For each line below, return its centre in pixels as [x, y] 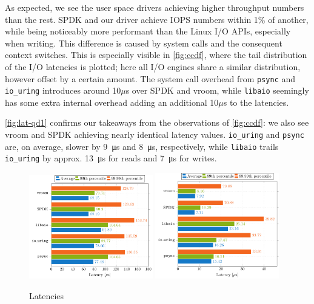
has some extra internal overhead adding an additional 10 [112, 102]
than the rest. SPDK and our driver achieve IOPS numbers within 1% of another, [157, 19]
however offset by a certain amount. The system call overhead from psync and [150, 78]
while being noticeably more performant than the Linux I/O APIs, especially [148, 31]
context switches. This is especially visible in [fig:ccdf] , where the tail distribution [156, 55]
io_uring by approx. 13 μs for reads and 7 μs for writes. [111, 158]
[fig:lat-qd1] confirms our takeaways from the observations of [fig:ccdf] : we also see [157, 122]
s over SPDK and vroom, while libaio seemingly [217, 90]
